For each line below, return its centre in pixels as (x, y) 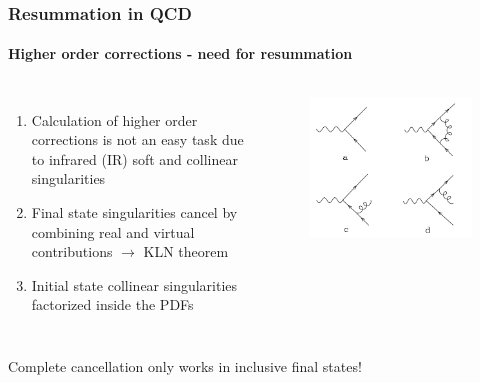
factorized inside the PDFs (112, 304)
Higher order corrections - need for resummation (180, 53)
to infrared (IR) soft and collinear (134, 158)
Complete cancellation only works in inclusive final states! (185, 365)
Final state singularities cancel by (134, 212)
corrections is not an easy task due (137, 139)
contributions (72, 251)
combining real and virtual (113, 231)
